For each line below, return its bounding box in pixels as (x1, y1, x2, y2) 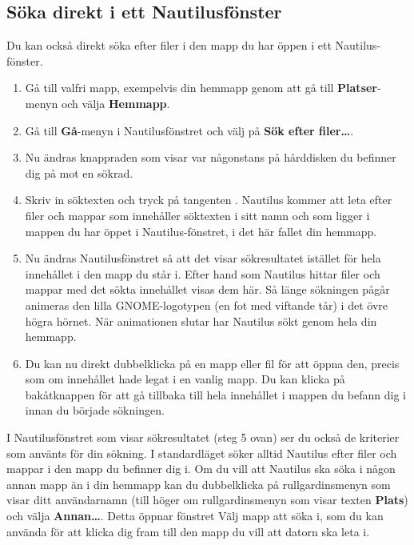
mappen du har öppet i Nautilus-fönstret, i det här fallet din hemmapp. (25, 222, 377, 239)
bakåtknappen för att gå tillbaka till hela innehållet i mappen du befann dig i (25, 386, 406, 403)
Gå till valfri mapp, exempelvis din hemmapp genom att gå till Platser (25, 79, 378, 96)
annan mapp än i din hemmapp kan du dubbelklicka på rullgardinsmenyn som (6, 475, 391, 492)
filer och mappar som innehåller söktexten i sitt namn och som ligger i (25, 206, 370, 223)
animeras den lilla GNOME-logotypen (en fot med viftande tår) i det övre (25, 296, 388, 313)
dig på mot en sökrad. (25, 164, 133, 181)
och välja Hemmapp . (61, 94, 170, 111)
